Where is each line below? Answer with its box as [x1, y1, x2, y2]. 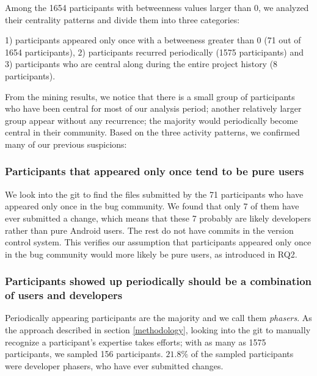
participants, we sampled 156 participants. [5, 347, 163, 360]
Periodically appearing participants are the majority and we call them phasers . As [5, 311, 312, 324]
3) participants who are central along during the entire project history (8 [5, 57, 278, 70]
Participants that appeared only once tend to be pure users [5, 164, 304, 179]
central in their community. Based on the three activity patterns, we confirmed [5, 126, 300, 139]
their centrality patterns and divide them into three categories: [5, 13, 240, 26]
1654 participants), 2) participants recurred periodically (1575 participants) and [5, 45, 304, 58]
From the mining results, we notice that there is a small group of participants [5, 90, 295, 103]
